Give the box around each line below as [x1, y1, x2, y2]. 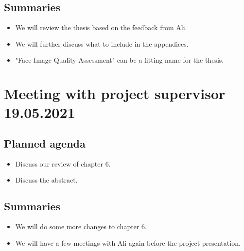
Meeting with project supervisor [4, 84, 226, 103]
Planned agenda [4, 135, 86, 151]
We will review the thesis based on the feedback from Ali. [15, 22, 187, 33]
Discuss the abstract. [15, 175, 78, 185]
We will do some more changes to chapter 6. [15, 221, 147, 232]
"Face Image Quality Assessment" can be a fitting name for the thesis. [15, 55, 224, 65]
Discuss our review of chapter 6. [15, 158, 111, 168]
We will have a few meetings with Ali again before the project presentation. [15, 237, 241, 248]
